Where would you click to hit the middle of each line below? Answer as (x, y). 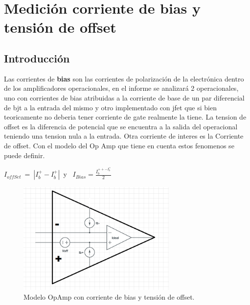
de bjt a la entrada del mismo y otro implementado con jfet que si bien (110, 107)
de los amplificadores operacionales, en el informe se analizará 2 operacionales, (121, 88)
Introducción (37, 58)
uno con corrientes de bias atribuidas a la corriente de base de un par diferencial (124, 97)
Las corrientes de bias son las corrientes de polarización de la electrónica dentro (124, 78)
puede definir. (24, 155)
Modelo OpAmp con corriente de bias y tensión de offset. (109, 296)
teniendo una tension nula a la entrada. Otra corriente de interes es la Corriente (124, 136)
